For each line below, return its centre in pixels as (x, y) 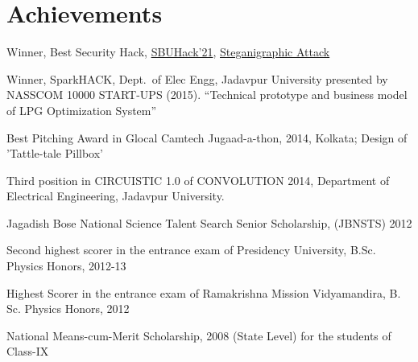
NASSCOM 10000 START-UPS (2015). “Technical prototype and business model (207, 95)
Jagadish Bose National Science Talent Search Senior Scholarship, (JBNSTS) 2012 (209, 222)
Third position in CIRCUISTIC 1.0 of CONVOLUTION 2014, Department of (198, 180)
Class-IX (28, 351)
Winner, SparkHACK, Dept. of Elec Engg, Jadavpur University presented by (197, 78)
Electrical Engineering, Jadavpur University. (116, 196)
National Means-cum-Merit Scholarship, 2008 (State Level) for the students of (199, 335)
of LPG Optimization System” (82, 110)
